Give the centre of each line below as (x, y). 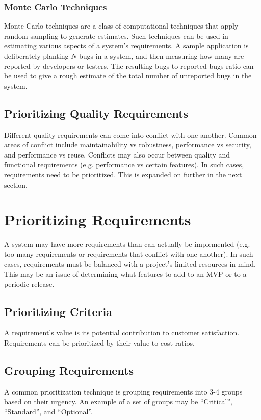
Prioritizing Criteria (58, 311)
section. (16, 184)
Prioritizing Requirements (98, 219)
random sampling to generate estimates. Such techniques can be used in (116, 35)
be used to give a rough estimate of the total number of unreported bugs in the (128, 76)
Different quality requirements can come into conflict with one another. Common (130, 134)
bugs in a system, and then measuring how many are (162, 56)
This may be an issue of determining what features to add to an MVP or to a (125, 274)
